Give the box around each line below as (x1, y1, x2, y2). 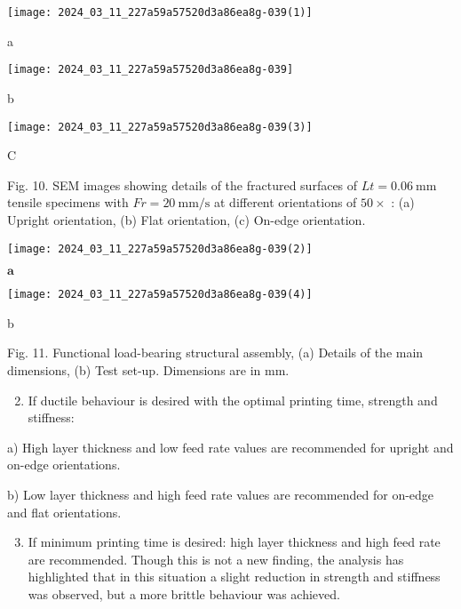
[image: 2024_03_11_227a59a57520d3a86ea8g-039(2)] (7, 242, 313, 255)
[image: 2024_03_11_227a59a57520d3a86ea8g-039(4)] (7, 288, 313, 301)
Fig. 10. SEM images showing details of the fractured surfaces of (7, 175, 358, 194)
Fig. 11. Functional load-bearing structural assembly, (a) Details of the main (7, 343, 424, 362)
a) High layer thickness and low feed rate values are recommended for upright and (7, 437, 454, 456)
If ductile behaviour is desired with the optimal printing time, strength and (28, 390, 438, 409)
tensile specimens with (7, 193, 129, 212)
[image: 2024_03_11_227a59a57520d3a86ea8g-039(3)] (7, 120, 313, 133)
